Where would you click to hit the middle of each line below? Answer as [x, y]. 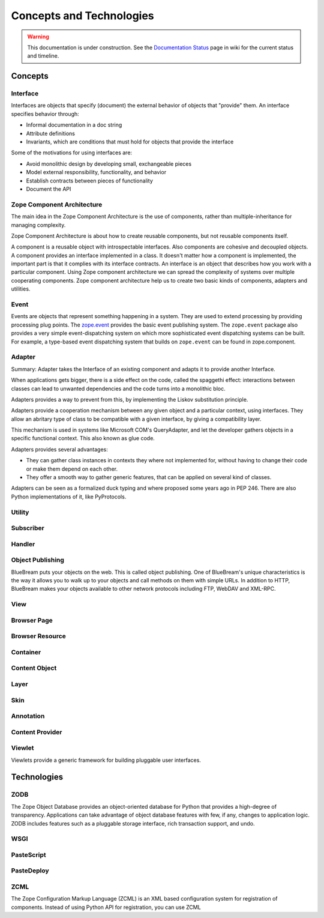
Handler [23, 544]
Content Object [34, 668]
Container [26, 652]
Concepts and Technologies [82, 16]
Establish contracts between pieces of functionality [89, 181]
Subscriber [28, 528]
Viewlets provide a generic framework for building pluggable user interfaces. [106, 760]
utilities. [21, 289]
